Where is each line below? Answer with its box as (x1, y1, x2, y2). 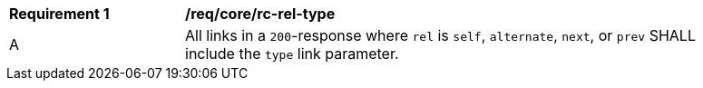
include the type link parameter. (185, 44, 399, 63)
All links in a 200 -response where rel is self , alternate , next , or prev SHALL (185, 26, 696, 44)
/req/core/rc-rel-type (185, 5, 336, 23)
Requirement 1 (9, 5, 110, 23)
